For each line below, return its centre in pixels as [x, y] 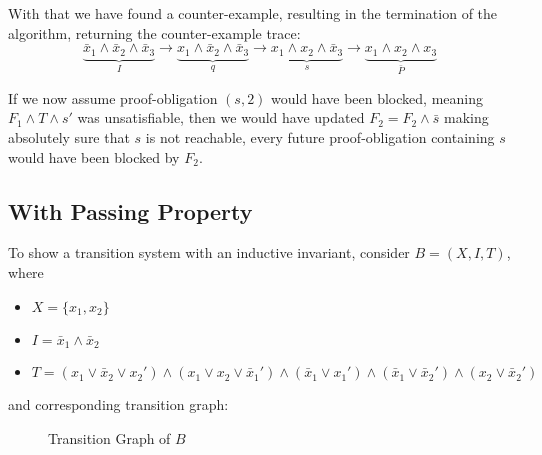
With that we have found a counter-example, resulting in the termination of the [253, 13]
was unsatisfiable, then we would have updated [221, 117]
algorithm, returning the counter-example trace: [154, 32]
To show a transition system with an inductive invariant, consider [209, 252]
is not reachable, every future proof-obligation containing [320, 137]
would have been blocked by [94, 156]
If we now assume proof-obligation [113, 97]
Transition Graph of [109, 437]
